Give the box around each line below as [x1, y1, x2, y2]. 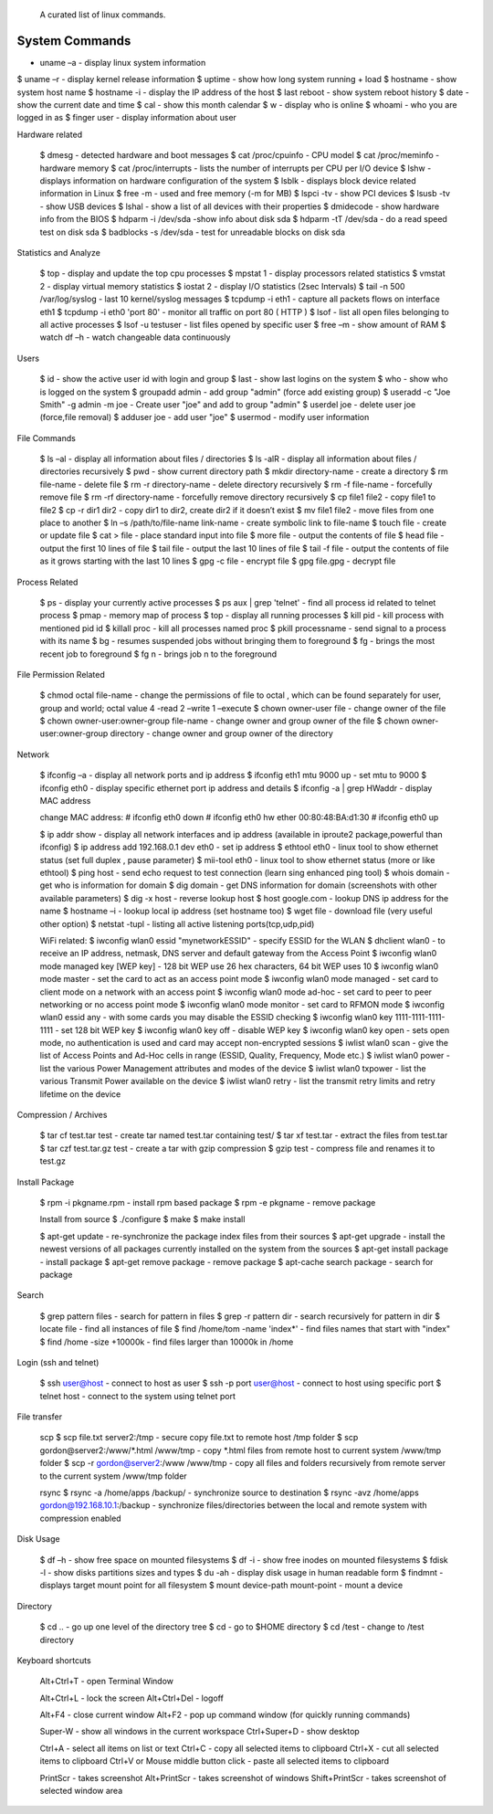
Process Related [16, 576, 79, 587]
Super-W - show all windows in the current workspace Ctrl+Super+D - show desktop [39, 1726, 360, 1737]
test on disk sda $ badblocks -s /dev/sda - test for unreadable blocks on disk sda [39, 227, 346, 237]
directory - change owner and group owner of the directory [110, 728, 333, 739]
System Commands [16, 33, 131, 48]
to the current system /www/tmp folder [39, 1471, 187, 1482]
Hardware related [16, 129, 82, 140]
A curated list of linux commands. [39, 9, 166, 20]
